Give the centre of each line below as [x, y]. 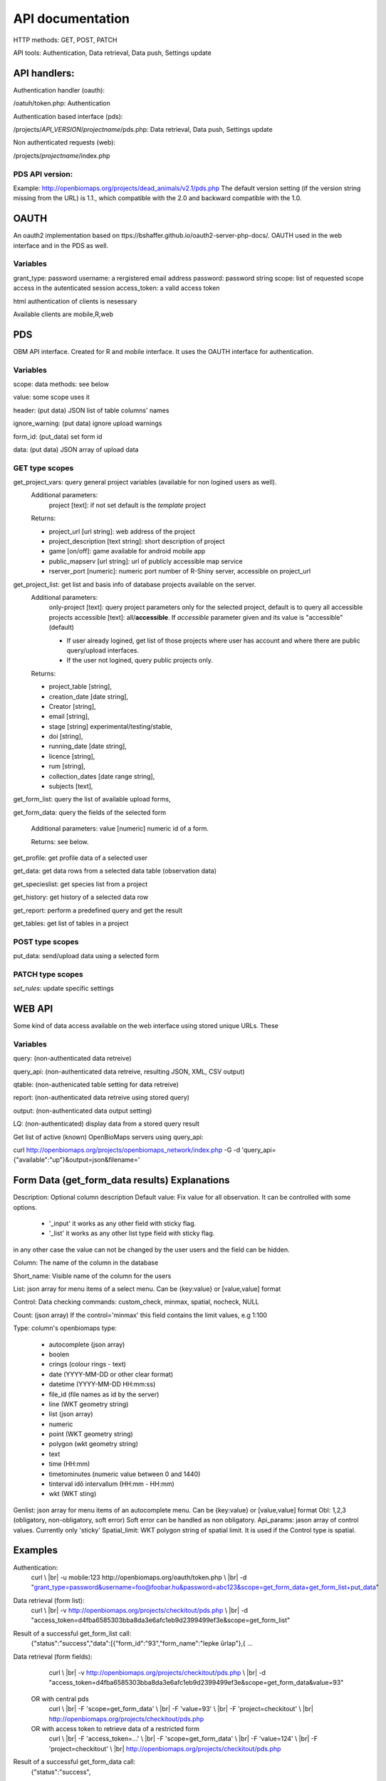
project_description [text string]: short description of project [137, 541]
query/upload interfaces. [103, 650]
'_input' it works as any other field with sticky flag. [122, 1224]
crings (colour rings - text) [87, 1364]
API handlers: [44, 73]
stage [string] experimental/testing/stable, [110, 726]
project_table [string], [80, 687]
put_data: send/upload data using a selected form [86, 956]
